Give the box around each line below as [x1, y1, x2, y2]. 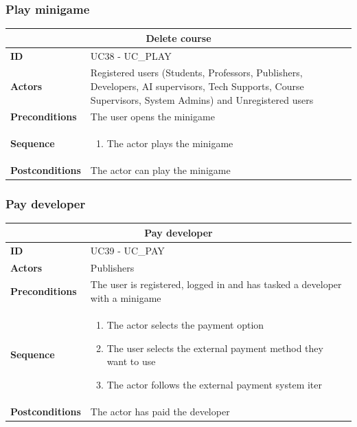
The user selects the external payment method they [106, 340, 323, 355]
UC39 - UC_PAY [90, 243, 165, 257]
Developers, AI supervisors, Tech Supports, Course [90, 79, 304, 93]
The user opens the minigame [90, 109, 215, 124]
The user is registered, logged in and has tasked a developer [90, 277, 342, 292]
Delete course [146, 30, 211, 45]
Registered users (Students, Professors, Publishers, [90, 65, 303, 80]
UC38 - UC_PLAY [90, 48, 172, 63]
